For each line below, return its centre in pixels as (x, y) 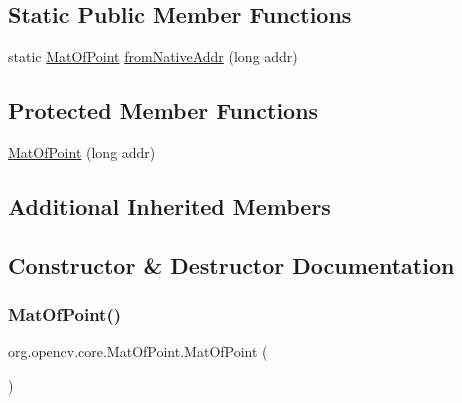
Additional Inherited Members (169, 205)
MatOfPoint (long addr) (82, 152)
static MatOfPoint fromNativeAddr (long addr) (153, 56)
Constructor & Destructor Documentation (231, 264)
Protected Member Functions (163, 110)
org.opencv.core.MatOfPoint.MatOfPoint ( (138, 351)
